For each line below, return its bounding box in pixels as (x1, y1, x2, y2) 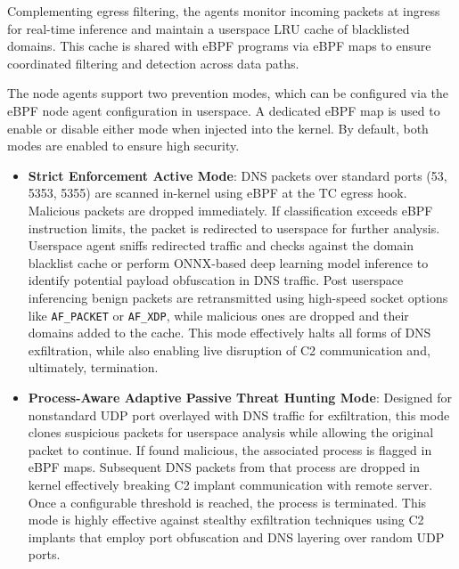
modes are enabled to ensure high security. (7, 136, 240, 155)
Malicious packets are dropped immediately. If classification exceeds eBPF (28, 200, 433, 219)
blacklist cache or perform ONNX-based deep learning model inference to (28, 253, 429, 272)
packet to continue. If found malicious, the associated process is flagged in (28, 440, 432, 459)
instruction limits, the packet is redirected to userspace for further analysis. (28, 218, 440, 237)
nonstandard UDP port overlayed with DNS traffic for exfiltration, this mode (28, 405, 450, 424)
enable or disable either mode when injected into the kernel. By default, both (7, 118, 429, 137)
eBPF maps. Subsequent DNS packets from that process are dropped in (28, 458, 421, 476)
